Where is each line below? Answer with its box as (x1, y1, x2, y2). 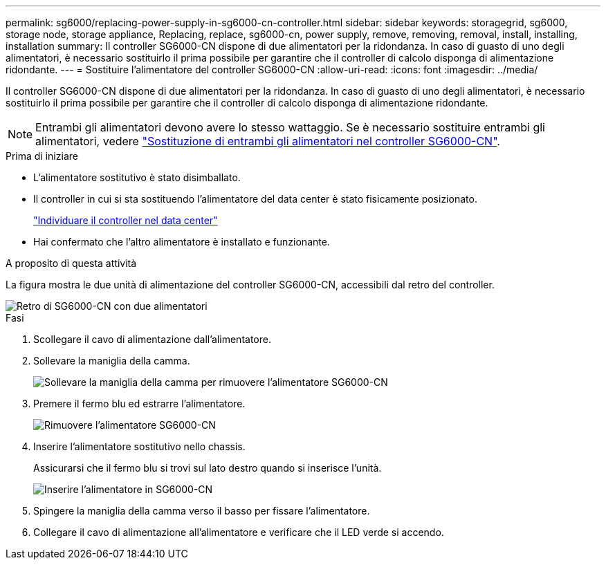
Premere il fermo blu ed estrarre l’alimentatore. (33, 398, 246, 409)
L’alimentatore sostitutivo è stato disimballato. (33, 172, 241, 183)
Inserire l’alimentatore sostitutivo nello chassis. (33, 441, 246, 452)
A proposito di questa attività (6, 257, 137, 269)
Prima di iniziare (6, 150, 78, 162)
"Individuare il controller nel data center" (33, 214, 218, 226)
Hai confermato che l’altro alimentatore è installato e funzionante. (33, 236, 330, 248)
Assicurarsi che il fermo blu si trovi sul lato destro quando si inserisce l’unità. (33, 462, 382, 474)
